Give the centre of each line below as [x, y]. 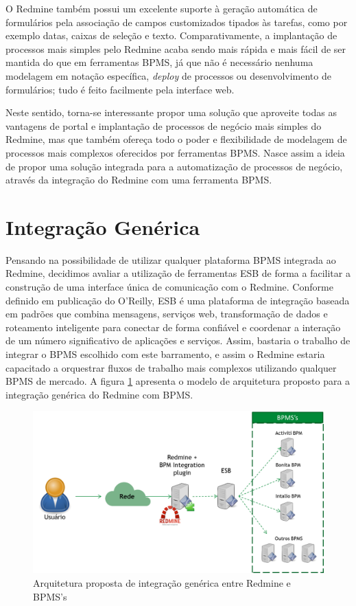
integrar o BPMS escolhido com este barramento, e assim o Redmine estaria [165, 354]
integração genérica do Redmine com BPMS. [99, 394]
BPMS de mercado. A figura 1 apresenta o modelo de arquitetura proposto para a [178, 381]
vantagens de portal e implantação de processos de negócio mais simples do [164, 125]
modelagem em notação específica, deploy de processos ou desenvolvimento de [168, 75]
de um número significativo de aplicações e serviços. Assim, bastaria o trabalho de [178, 340]
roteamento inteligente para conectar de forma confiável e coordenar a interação [173, 327]
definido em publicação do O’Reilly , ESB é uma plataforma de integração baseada [178, 300]
